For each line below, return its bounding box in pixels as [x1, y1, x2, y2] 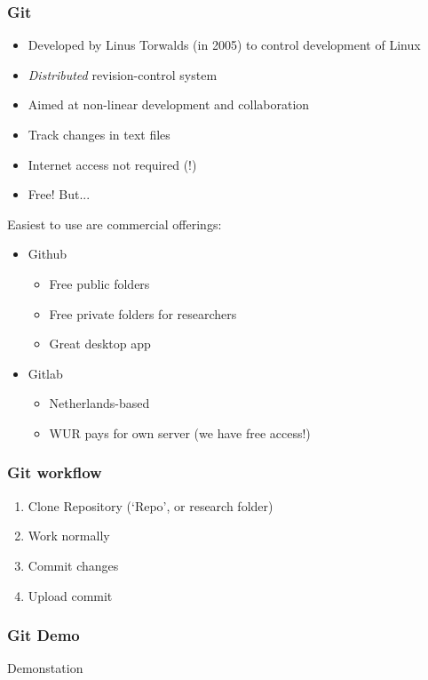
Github [28, 244, 67, 263]
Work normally [28, 526, 110, 545]
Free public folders [49, 274, 150, 292]
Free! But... [28, 185, 91, 204]
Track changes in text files [28, 125, 170, 143]
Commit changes [28, 556, 119, 574]
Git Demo [7, 624, 80, 646]
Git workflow [7, 461, 102, 484]
